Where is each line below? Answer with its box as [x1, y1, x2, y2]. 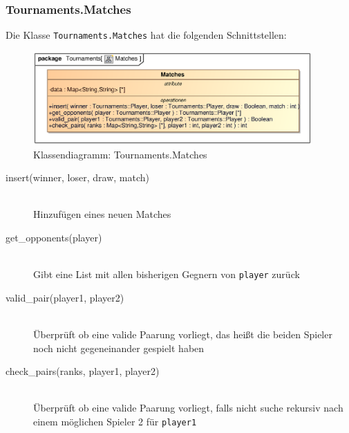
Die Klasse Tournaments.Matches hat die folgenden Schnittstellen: [6, 28, 287, 42]
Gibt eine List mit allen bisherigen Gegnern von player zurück [33, 267, 300, 282]
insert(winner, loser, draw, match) [6, 170, 149, 185]
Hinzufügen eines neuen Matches [33, 207, 171, 221]
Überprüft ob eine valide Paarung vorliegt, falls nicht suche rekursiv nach [33, 400, 343, 415]
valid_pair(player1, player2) [6, 290, 124, 304]
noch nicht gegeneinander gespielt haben [33, 340, 205, 355]
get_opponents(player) [6, 230, 102, 244]
